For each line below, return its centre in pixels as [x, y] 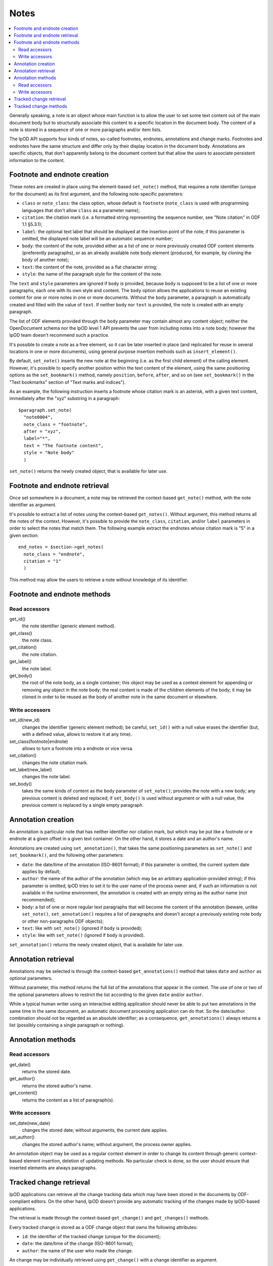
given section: [24, 535]
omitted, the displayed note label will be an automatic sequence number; [98, 239]
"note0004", [38, 417]
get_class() [21, 633]
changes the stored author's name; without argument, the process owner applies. [107, 1144]
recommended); [39, 900]
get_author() [22, 1079]
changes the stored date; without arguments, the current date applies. [95, 1130]
